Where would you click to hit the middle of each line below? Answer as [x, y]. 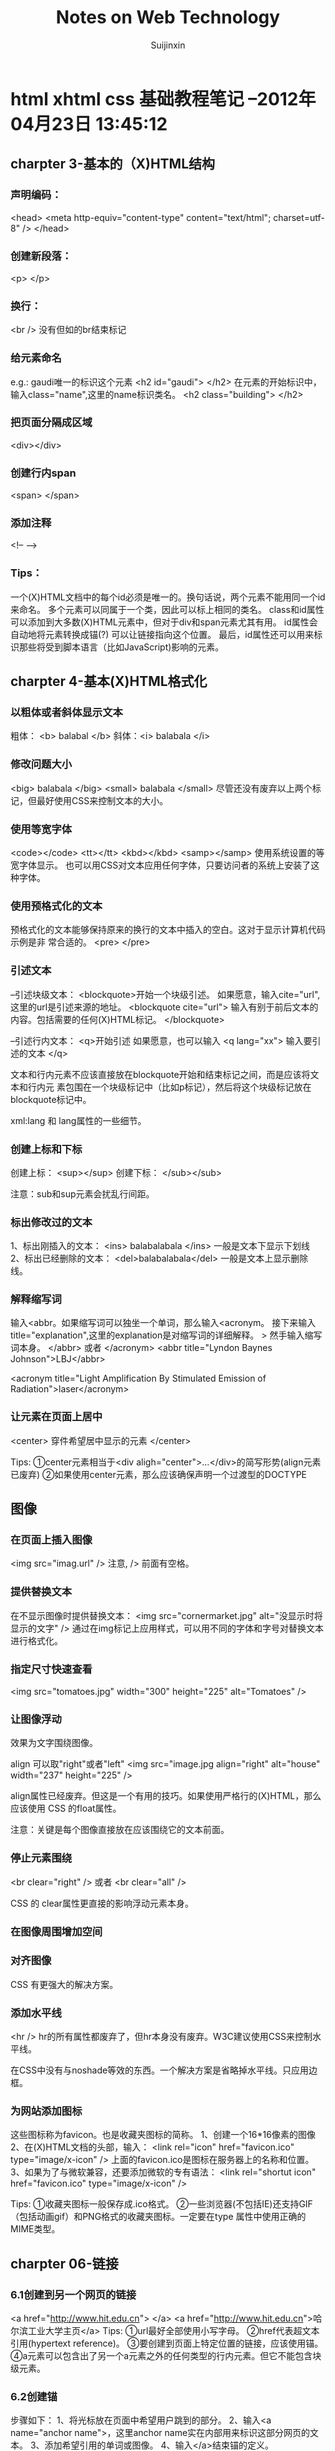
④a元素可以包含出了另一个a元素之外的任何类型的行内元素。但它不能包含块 [166, 2356]
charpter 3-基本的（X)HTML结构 [113, 164]
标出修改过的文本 [51, 1222]
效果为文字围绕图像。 [54, 1743]
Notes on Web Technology [168, 17]
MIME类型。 [35, 2229]
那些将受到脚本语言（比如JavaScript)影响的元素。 [121, 647]
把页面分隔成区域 [51, 423]
